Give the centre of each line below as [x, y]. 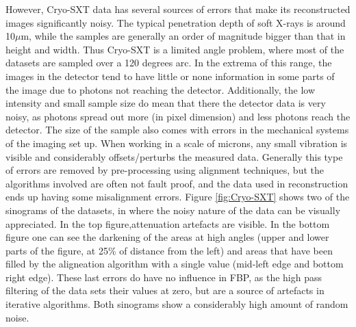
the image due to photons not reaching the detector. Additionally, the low [161, 89]
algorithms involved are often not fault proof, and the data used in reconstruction [177, 183]
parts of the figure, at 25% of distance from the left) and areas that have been [169, 250]
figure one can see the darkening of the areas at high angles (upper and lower [167, 237]
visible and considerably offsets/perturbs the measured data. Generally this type [174, 156]
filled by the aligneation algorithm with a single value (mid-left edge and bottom [175, 264]
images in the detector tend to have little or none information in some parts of [170, 76]
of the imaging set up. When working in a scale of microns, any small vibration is [177, 143]
